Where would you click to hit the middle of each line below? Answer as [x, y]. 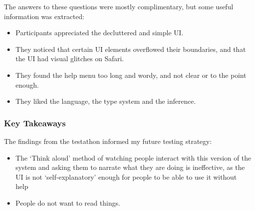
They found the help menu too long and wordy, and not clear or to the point [131, 75]
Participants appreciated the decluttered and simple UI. [99, 33]
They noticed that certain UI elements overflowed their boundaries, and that [131, 49]
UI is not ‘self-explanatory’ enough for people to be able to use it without [126, 176]
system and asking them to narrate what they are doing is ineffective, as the [130, 167]
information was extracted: [44, 16]
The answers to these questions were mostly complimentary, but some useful [119, 6]
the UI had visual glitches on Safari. [70, 59]
